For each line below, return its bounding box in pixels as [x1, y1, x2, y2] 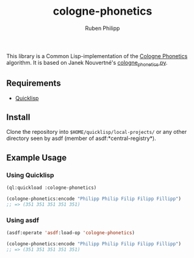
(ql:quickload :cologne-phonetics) [6, 185, 97, 191]
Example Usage [6, 152, 67, 163]
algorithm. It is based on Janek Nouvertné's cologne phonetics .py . [6, 59, 168, 68]
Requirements [6, 78, 61, 89]
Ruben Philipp [85, 24, 120, 32]
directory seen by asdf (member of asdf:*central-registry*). [6, 135, 157, 142]
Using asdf [6, 216, 40, 224]
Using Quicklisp [6, 171, 54, 179]
